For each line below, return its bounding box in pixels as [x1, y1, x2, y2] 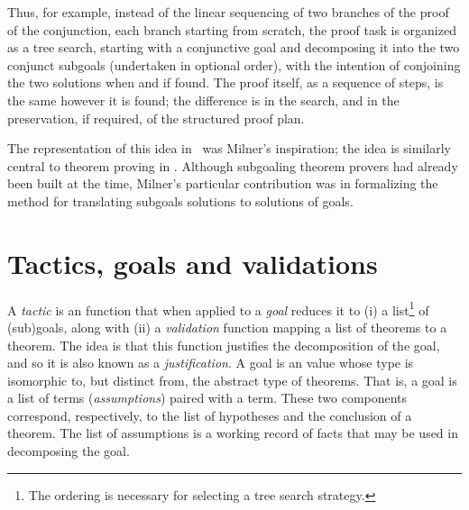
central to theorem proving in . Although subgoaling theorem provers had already [7, 156, 458, 175]
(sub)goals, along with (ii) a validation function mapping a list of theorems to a [7, 317, 447, 336]
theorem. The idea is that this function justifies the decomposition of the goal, [7, 335, 440, 354]
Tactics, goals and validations [7, 244, 378, 281]
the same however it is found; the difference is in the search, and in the [7, 90, 400, 109]
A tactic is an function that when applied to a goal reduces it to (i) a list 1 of [7, 297, 429, 319]
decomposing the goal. [7, 442, 130, 460]
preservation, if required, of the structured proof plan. [7, 108, 305, 127]
